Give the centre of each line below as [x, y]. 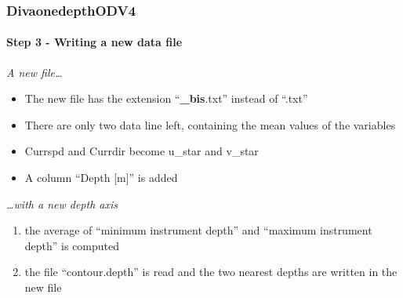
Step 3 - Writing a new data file [94, 42]
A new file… [34, 72]
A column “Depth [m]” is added [101, 178]
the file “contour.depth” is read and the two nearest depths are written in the [211, 272]
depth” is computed [72, 245]
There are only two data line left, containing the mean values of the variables [210, 124]
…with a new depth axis [62, 204]
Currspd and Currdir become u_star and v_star [142, 151]
